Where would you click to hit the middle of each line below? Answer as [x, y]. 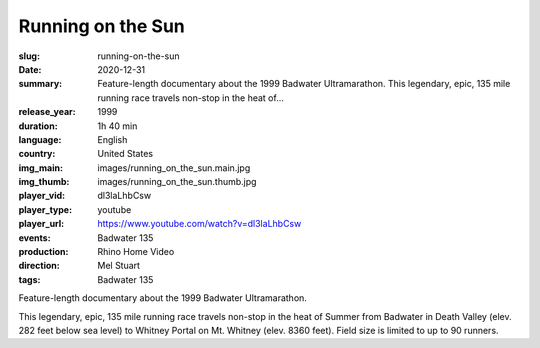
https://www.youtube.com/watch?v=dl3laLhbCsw [199, 224]
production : [43, 252]
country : [37, 154]
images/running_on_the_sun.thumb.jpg [177, 182]
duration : [38, 126]
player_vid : [41, 196]
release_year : [47, 112]
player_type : [45, 209]
